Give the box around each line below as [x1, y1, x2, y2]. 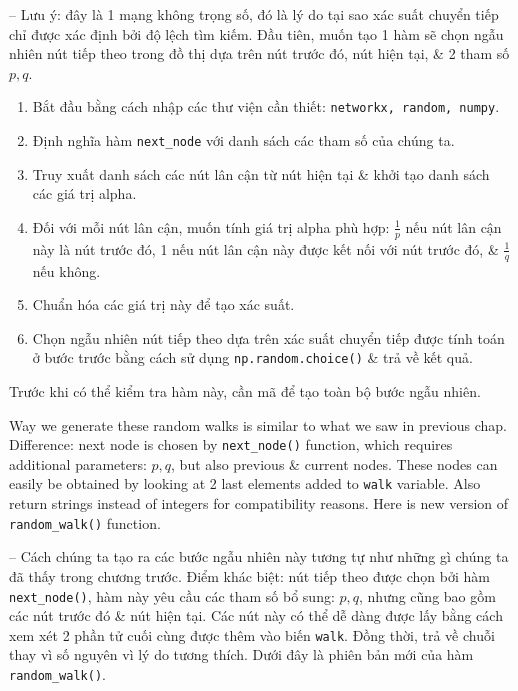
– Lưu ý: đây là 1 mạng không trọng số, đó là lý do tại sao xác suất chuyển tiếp [9, 4, 499, 24]
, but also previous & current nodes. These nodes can [171, 453, 498, 474]
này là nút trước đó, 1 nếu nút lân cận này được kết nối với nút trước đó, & [32, 238, 499, 259]
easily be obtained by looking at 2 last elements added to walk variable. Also [9, 473, 481, 494]
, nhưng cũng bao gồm [359, 585, 496, 606]
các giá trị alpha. [32, 183, 137, 204]
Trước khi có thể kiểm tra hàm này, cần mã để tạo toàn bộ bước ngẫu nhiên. [9, 380, 481, 401]
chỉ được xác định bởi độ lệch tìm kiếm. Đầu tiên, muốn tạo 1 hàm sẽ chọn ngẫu [9, 23, 504, 44]
